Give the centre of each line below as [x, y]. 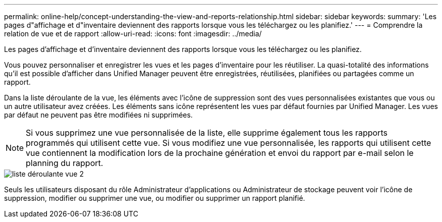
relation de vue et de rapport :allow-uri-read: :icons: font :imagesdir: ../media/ [133, 34]
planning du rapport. [65, 163]
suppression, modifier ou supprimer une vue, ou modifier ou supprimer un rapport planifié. [155, 198]
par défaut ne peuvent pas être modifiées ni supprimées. [98, 115]
